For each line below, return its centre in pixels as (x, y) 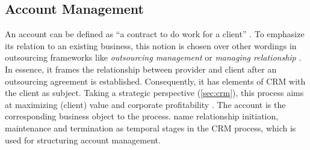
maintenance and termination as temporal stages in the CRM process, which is (150, 127)
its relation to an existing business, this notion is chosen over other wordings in (151, 45)
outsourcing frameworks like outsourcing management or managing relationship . (153, 57)
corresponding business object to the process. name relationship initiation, (142, 116)
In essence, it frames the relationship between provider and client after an (141, 69)
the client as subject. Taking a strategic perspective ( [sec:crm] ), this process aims (154, 93)
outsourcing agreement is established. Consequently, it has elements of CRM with (155, 81)
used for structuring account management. (83, 139)
